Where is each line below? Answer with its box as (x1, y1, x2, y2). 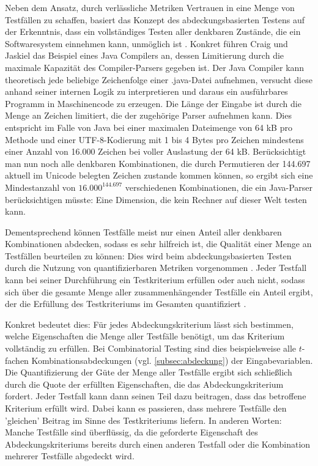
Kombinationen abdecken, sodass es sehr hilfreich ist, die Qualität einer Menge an (5, 237, 312, 250)
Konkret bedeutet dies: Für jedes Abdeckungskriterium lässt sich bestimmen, (5, 317, 294, 330)
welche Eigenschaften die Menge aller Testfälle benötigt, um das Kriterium (5, 330, 285, 342)
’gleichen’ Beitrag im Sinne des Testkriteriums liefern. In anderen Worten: (5, 413, 282, 426)
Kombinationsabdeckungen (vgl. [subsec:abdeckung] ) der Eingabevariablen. (31, 353, 313, 366)
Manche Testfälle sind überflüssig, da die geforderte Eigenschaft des (5, 426, 258, 438)
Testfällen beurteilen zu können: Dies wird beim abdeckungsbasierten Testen (5, 249, 292, 262)
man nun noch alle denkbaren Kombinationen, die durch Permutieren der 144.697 (5, 157, 311, 169)
